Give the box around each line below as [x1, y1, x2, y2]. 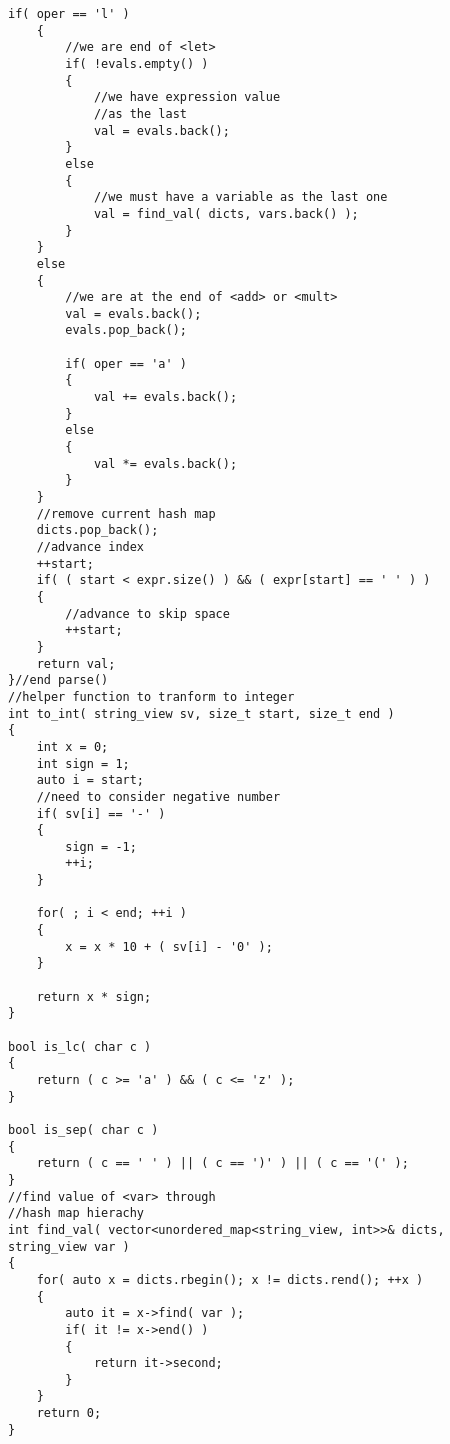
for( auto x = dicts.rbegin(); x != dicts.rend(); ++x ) [36, 1272, 424, 1287]
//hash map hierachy [8, 1206, 145, 1221]
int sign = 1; [36, 756, 130, 771]
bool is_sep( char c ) [8, 1122, 159, 1137]
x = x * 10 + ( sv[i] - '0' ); [65, 939, 273, 954]
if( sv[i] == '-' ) [36, 806, 166, 821]
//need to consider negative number [36, 789, 281, 804]
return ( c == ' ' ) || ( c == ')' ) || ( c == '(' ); [36, 1156, 409, 1171]
